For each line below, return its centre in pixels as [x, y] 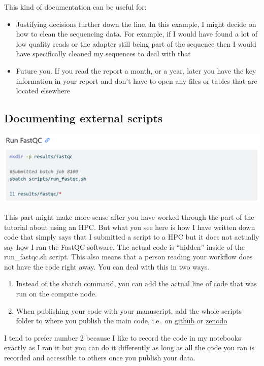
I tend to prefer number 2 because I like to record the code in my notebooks [123, 337]
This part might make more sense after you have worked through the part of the [129, 217]
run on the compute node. [56, 294]
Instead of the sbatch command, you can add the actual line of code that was [136, 284]
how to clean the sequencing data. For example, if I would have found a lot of [137, 34]
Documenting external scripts [84, 118]
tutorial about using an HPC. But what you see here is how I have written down [130, 227]
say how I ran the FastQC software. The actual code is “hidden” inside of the [124, 246]
